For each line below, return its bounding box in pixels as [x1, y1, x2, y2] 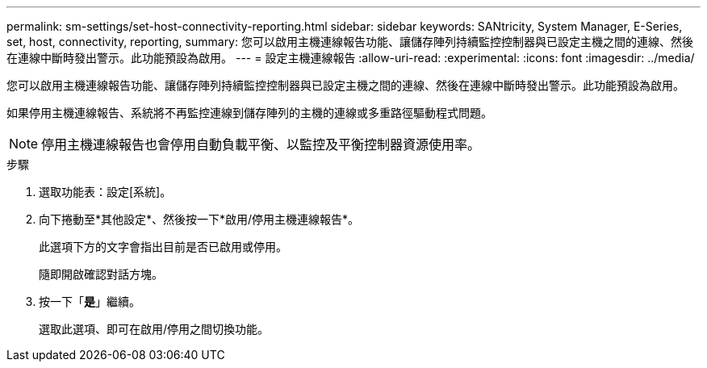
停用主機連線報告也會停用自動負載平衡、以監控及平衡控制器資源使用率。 [41, 136, 481, 153]
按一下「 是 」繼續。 [39, 295, 140, 308]
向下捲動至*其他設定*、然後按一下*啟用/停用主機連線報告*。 [39, 212, 360, 226]
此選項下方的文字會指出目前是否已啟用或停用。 [39, 240, 287, 253]
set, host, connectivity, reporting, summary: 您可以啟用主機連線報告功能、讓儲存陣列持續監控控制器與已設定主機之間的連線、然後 [6, 35, 693, 48]
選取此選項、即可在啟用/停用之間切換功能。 [39, 322, 270, 336]
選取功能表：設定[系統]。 [39, 185, 172, 199]
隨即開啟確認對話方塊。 [39, 267, 163, 281]
